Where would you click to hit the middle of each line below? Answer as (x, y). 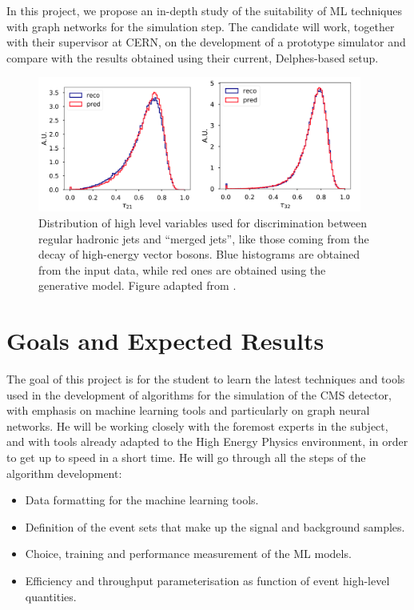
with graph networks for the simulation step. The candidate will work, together (201, 26)
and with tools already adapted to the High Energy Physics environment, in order (207, 441)
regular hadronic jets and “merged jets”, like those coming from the (204, 238)
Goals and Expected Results (165, 341)
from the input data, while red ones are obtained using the (182, 269)
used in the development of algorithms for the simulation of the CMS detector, (199, 394)
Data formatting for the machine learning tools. (142, 500)
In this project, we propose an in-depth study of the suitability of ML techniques (204, 10)
